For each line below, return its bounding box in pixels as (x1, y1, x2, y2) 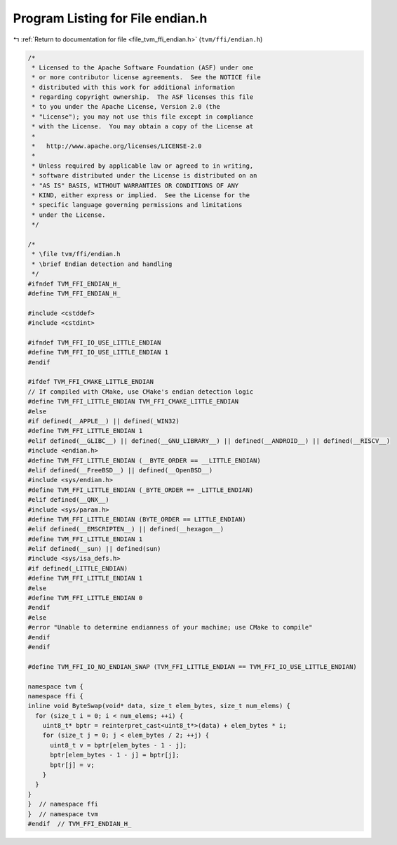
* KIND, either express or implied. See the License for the (32, 192, 250, 199)
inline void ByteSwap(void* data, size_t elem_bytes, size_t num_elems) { (27, 702, 291, 710)
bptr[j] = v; (50, 761, 95, 769)
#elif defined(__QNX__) (27, 495, 110, 504)
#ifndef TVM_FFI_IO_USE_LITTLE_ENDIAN (27, 338, 161, 347)
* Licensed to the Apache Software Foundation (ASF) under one (32, 63, 254, 72)
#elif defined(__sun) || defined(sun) (27, 545, 161, 553)
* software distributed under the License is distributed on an (32, 172, 257, 180)
